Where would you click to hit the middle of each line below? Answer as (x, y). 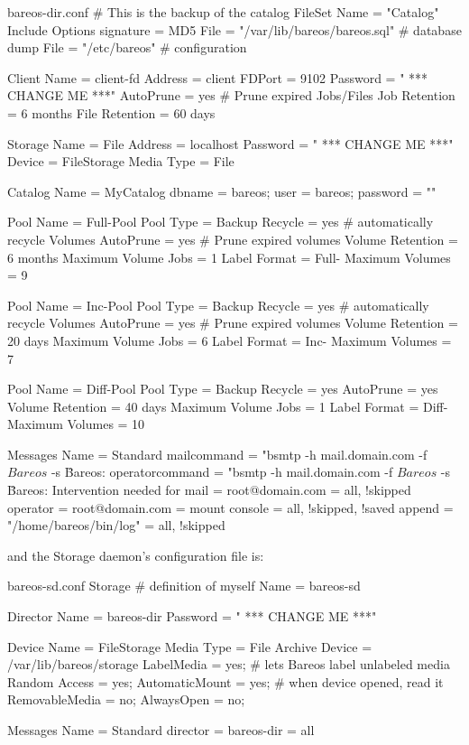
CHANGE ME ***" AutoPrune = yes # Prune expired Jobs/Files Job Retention (231, 95)
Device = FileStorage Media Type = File (121, 161)
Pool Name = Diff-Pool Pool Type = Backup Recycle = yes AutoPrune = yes (223, 389)
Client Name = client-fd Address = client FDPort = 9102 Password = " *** (218, 77)
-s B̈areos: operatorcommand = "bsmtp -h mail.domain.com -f (222, 472)
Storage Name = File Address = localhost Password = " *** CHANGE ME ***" (230, 143)
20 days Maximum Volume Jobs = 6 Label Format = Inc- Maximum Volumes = (230, 340)
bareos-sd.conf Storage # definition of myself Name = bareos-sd (184, 586)
